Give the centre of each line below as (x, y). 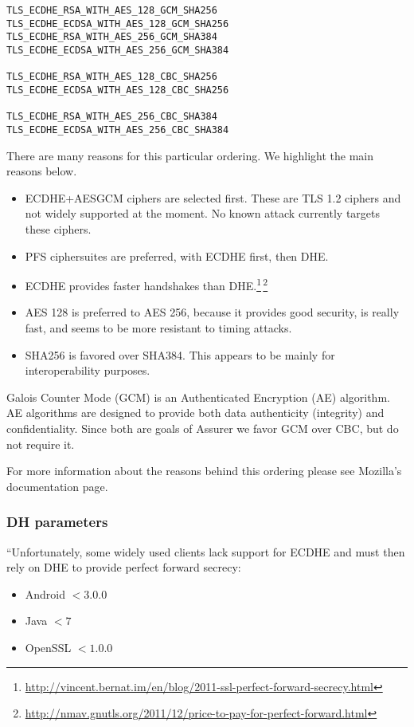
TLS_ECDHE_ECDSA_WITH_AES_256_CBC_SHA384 (118, 130)
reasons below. (42, 171)
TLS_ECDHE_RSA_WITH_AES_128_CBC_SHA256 (112, 77)
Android (45, 593)
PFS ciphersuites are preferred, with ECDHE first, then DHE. (177, 255)
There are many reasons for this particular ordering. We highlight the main (190, 155)
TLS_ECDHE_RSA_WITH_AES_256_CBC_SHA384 (112, 117)
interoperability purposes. (88, 370)
